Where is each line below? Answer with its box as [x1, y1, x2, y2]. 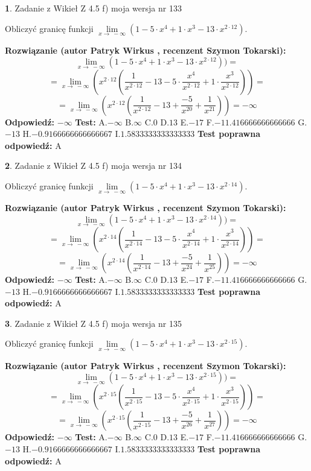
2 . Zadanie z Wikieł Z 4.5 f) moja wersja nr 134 [5, 159, 182, 172]
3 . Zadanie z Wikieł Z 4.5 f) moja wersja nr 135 [5, 317, 182, 329]
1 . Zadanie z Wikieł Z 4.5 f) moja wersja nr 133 [5, 2, 182, 14]
